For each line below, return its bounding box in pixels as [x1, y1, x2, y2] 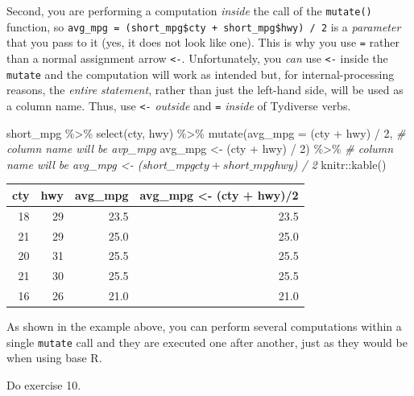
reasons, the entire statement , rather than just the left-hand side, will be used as [6, 81, 404, 98]
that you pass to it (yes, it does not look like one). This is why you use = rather [6, 34, 400, 51]
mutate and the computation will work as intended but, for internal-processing [6, 65, 395, 82]
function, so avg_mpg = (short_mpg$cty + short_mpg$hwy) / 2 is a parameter [6, 18, 401, 35]
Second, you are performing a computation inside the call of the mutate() [6, 2, 372, 19]
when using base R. [6, 349, 102, 366]
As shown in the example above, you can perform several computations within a [6, 318, 402, 335]
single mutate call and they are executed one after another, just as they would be [6, 333, 408, 350]
